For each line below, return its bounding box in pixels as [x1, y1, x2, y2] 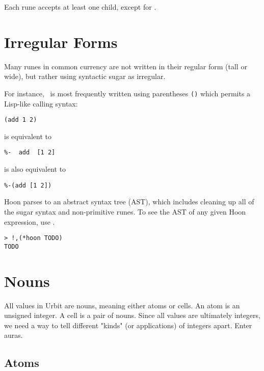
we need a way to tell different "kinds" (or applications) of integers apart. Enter [4, 320, 252, 330]
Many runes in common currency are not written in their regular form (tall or [4, 61, 247, 71]
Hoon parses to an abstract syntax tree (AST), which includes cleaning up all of [4, 196, 254, 207]
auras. [4, 330, 23, 340]
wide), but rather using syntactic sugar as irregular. [4, 71, 166, 82]
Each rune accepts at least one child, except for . [4, 2, 156, 12]
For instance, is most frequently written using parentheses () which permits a [4, 88, 251, 98]
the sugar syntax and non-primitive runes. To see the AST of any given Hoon [4, 206, 246, 217]
